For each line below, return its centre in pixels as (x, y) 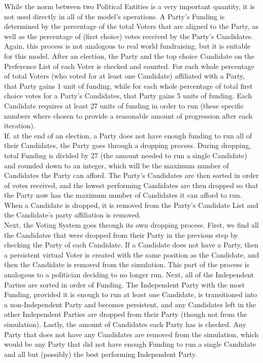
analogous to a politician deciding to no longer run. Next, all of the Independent (129, 275)
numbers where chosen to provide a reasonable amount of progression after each (128, 115)
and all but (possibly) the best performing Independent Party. (101, 354)
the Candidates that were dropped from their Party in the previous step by (121, 234)
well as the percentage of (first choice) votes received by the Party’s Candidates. (129, 36)
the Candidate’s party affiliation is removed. (73, 215)
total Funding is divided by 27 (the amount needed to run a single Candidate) (126, 155)
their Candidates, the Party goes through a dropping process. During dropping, (128, 145)
